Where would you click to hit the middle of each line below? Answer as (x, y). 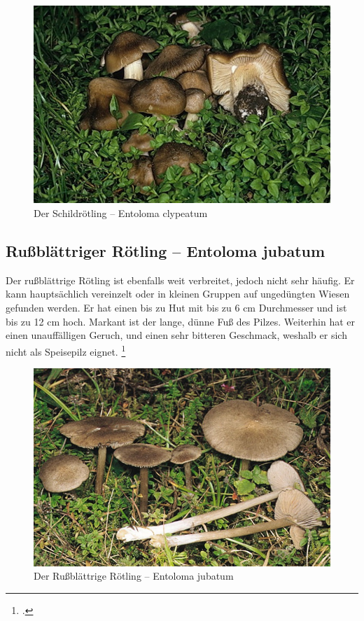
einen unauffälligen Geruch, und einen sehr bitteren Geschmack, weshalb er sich (176, 335)
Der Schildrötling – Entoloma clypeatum (121, 213)
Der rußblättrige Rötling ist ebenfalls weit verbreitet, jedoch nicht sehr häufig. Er (180, 280)
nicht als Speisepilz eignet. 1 (66, 350)
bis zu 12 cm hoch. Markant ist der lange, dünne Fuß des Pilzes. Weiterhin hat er (181, 321)
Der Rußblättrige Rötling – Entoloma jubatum (134, 576)
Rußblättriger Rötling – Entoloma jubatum (166, 251)
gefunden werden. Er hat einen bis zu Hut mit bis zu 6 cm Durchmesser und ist (176, 308)
